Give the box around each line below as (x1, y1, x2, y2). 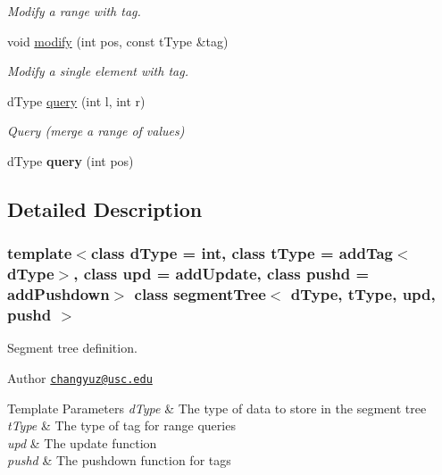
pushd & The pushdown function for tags (7, 451, 231, 470)
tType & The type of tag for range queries (7, 416, 236, 435)
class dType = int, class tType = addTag (90, 242, 393, 264)
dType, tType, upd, (290, 283, 436, 305)
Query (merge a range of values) (7, 121, 185, 140)
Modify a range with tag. (7, 2, 141, 20)
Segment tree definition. (7, 338, 138, 357)
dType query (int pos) (7, 151, 134, 170)
